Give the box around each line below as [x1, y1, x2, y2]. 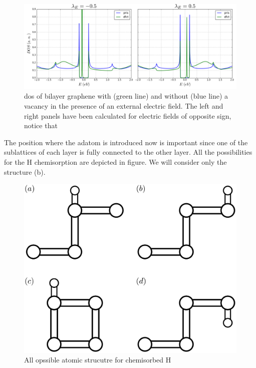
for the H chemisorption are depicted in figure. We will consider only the [4, 156, 227, 167]
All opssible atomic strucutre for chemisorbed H [24, 354, 171, 365]
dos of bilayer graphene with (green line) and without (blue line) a [24, 91, 228, 101]
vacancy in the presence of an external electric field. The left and [24, 100, 223, 111]
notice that [24, 120, 58, 131]
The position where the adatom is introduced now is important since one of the [4, 137, 248, 147]
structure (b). [4, 166, 46, 177]
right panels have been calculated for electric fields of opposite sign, [24, 110, 231, 121]
